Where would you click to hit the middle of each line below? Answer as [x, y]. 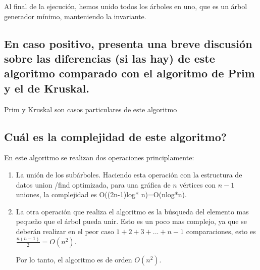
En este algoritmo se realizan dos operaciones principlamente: [99, 157]
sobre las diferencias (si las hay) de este [110, 58]
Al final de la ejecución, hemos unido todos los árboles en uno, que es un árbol [126, 6]
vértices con [198, 184]
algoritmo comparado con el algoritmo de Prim [129, 73]
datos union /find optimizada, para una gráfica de [93, 184]
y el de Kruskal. [47, 88]
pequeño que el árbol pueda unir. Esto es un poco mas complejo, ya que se [131, 221]
